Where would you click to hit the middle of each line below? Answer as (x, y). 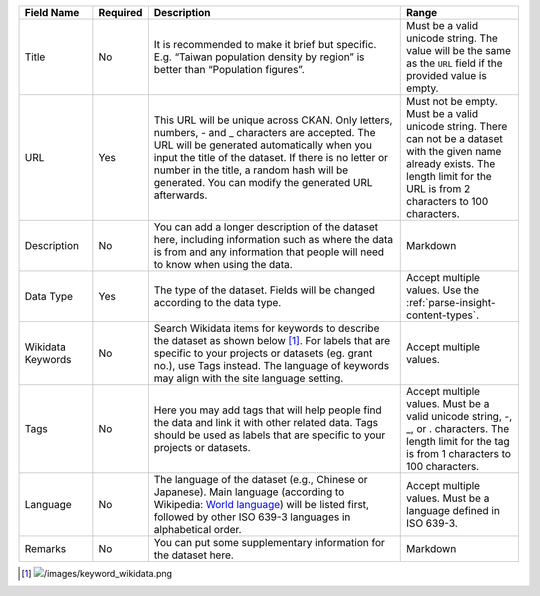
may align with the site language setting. (248, 378)
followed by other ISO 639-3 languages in (252, 517)
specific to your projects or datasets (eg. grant (263, 353)
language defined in (453, 510)
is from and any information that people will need (269, 252)
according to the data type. (217, 302)
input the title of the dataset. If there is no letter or (271, 157)
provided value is (446, 75)
